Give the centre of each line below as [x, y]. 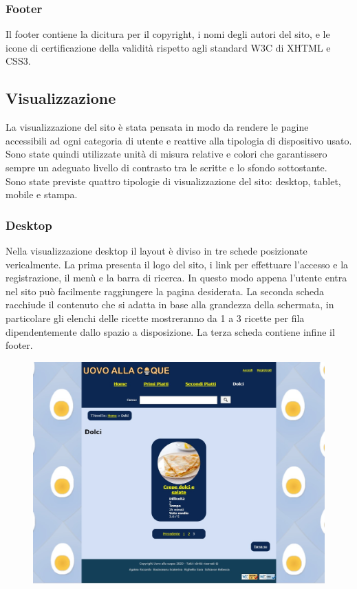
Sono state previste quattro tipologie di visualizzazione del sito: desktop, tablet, [173, 181]
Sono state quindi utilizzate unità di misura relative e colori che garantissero [166, 154]
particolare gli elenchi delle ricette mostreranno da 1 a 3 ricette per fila [155, 318]
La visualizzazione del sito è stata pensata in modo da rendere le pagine [157, 127]
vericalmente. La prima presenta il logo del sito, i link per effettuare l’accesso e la [177, 264]
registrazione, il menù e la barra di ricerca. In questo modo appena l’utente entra [176, 278]
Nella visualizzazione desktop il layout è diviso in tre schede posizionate [156, 250]
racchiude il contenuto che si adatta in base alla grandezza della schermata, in [170, 304]
